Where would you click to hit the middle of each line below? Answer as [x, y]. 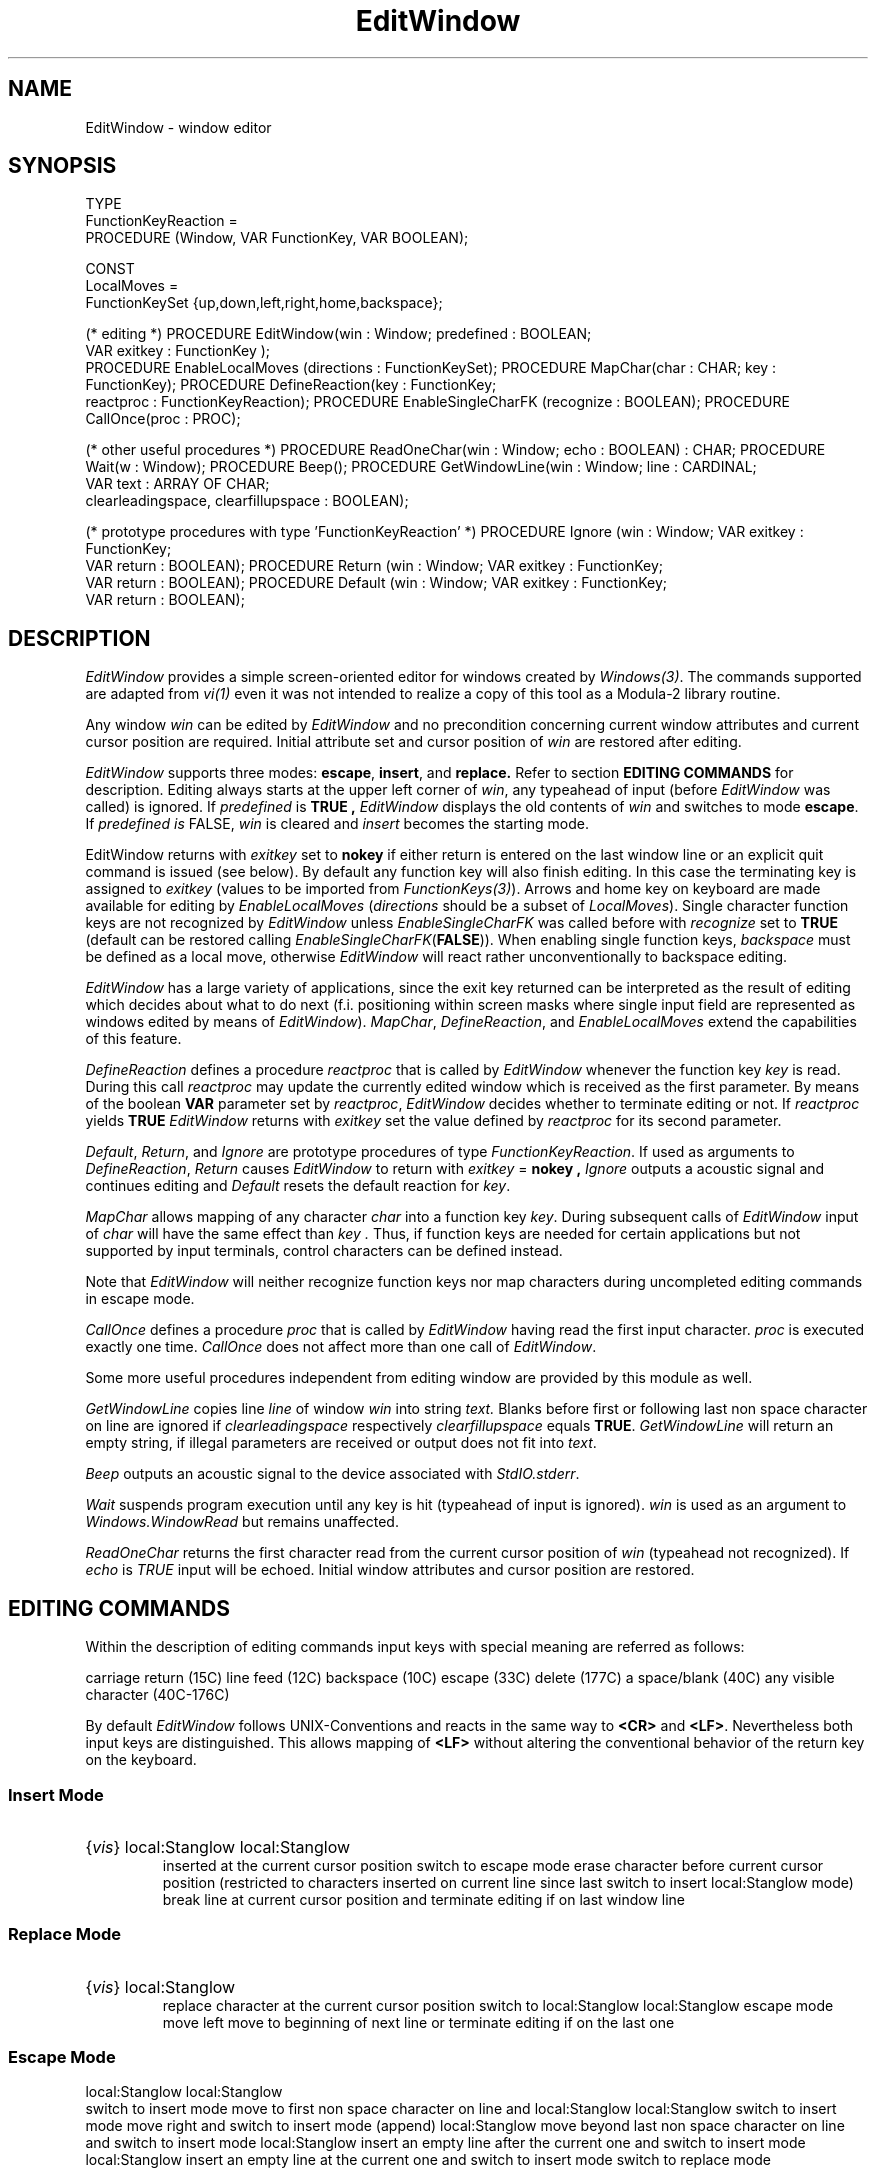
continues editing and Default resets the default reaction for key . [298, 1186]
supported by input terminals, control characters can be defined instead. [324, 1251]
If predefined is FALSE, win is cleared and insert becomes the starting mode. [337, 824]
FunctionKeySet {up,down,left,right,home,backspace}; [264, 303]
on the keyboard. [141, 1760]
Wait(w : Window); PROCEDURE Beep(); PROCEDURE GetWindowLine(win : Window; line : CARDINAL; [421, 467]
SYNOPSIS [62, 166]
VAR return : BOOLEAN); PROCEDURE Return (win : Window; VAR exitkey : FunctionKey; [374, 566]
